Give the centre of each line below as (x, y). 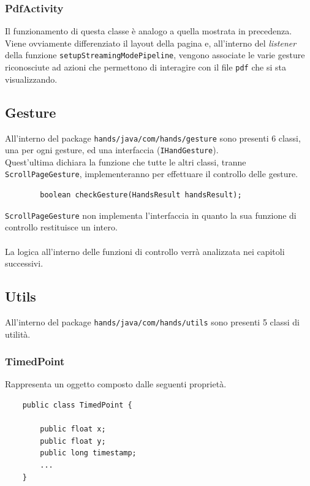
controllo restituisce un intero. (61, 227)
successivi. (24, 263)
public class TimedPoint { (77, 405)
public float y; (73, 441)
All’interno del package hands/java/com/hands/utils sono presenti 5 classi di (152, 321)
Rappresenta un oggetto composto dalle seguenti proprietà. (116, 384)
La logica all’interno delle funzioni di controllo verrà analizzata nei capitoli (145, 251)
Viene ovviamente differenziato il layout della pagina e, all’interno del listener (151, 43)
